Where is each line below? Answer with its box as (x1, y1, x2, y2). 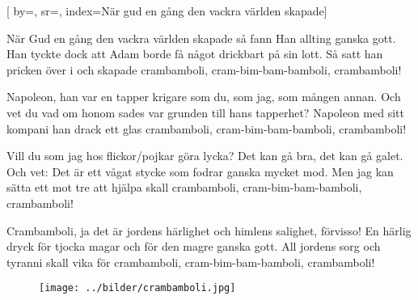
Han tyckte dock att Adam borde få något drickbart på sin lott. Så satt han (6, 45, 383, 62)
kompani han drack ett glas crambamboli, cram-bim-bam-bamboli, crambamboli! (6, 120, 407, 137)
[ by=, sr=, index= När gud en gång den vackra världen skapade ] (6, 2, 327, 19)
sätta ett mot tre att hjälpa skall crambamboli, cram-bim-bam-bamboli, (6, 179, 362, 196)
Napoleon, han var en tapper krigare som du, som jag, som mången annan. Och (6, 88, 401, 105)
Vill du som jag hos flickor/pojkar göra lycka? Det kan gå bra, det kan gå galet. (6, 147, 403, 164)
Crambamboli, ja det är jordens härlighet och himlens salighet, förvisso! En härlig (6, 222, 412, 239)
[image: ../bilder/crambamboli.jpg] (39, 282, 236, 294)
